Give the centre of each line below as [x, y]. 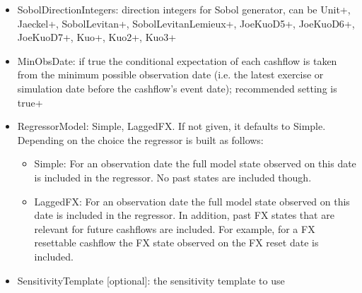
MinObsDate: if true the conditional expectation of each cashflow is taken [177, 60]
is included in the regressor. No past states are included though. [173, 177]
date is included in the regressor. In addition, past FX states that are [184, 215]
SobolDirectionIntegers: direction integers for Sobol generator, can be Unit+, [184, 9]
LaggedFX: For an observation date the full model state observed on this [192, 201]
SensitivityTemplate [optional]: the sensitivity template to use [151, 280]
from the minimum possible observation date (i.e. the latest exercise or [170, 74]
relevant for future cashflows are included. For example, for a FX [175, 228]
